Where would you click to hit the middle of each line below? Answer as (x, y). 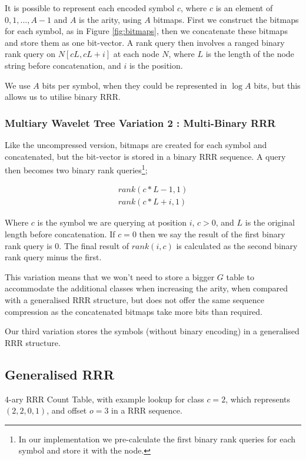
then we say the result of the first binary (212, 234)
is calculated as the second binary (237, 245)
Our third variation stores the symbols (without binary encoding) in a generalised (152, 331)
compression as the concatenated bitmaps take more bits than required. (134, 311)
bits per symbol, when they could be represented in (134, 85)
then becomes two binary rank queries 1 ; (76, 169)
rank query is (29, 245)
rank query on (30, 54)
